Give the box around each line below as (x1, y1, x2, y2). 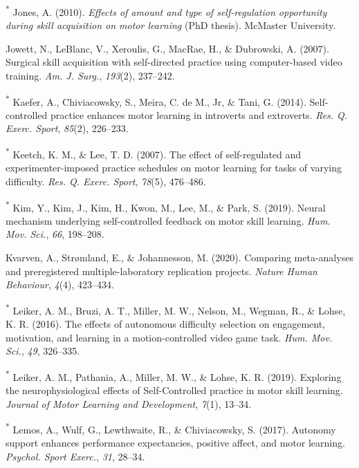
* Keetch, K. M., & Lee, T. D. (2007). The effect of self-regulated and (6, 145, 302, 161)
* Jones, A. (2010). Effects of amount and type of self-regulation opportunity (6, 3, 327, 19)
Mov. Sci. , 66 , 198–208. (6, 227, 104, 241)
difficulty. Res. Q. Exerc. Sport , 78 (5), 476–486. (6, 174, 206, 188)
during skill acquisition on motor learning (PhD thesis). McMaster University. (6, 18, 336, 32)
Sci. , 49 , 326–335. (6, 344, 80, 358)
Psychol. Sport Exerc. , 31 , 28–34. (6, 449, 145, 464)
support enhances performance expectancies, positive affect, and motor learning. (6, 436, 345, 450)
